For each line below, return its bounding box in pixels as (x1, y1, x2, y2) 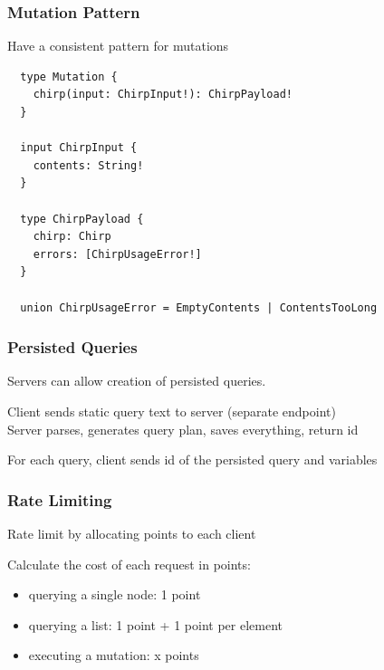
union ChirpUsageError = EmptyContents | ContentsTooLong (20, 301, 378, 314)
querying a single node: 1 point (28, 585, 201, 604)
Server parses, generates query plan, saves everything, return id (7, 419, 359, 438)
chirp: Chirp (33, 230, 111, 244)
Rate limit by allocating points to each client (7, 523, 256, 542)
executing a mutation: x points (28, 646, 199, 665)
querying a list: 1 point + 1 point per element (28, 615, 283, 634)
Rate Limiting (7, 488, 112, 511)
